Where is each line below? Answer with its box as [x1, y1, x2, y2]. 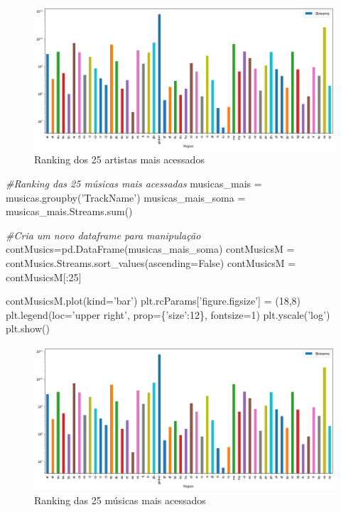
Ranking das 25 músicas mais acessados [34, 492, 206, 507]
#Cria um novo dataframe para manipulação [6, 227, 201, 242]
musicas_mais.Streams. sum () [6, 204, 133, 219]
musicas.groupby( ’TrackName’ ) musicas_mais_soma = [6, 190, 246, 205]
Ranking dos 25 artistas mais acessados [34, 152, 205, 167]
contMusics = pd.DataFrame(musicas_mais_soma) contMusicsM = [6, 241, 295, 256]
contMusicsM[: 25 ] [6, 269, 82, 284]
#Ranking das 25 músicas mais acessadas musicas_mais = [6, 176, 262, 191]
